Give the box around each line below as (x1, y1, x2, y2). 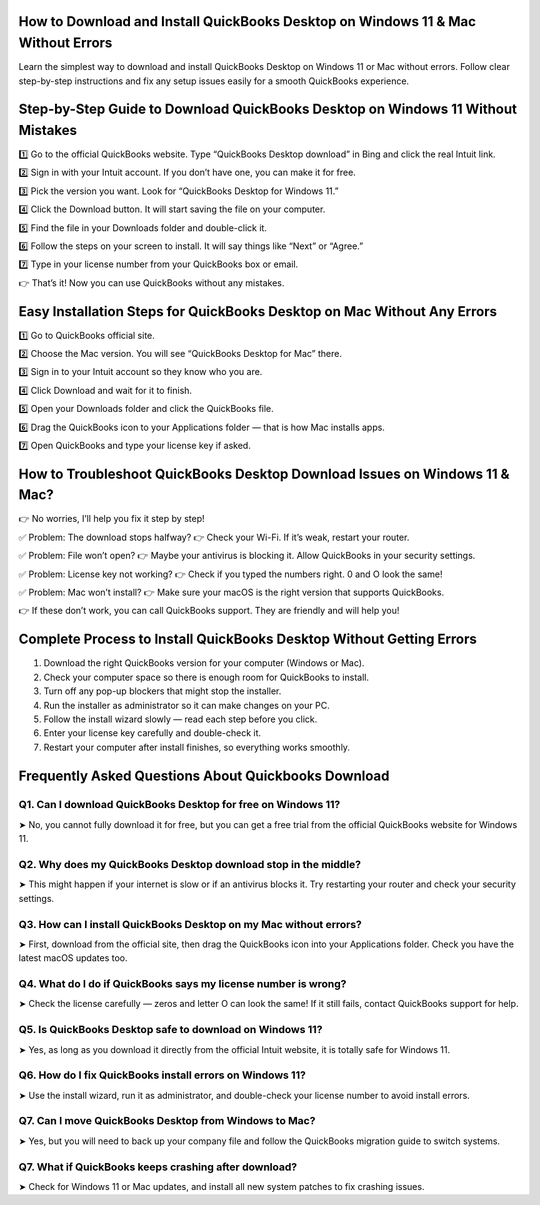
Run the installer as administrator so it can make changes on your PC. (43, 699, 330, 711)
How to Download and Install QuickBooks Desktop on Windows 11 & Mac (18, 13, 477, 30)
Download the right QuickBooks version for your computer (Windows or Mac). (43, 657, 365, 669)
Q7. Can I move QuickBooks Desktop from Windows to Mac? (18, 1114, 316, 1128)
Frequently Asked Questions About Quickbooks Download (18, 767, 390, 784)
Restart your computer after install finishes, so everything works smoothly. (43, 741, 350, 753)
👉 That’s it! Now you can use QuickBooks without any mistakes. (18, 276, 285, 289)
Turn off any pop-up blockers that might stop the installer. (43, 685, 282, 697)
